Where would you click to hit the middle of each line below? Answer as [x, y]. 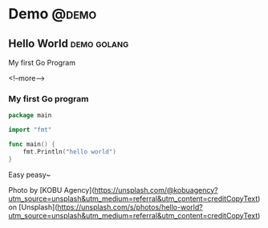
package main [30, 116]
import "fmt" [30, 130]
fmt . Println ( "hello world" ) [69, 152]
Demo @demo [53, 14]
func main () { [32, 145]
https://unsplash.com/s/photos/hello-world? [130, 207]
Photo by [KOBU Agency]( [51, 190]
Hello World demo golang [69, 44]
